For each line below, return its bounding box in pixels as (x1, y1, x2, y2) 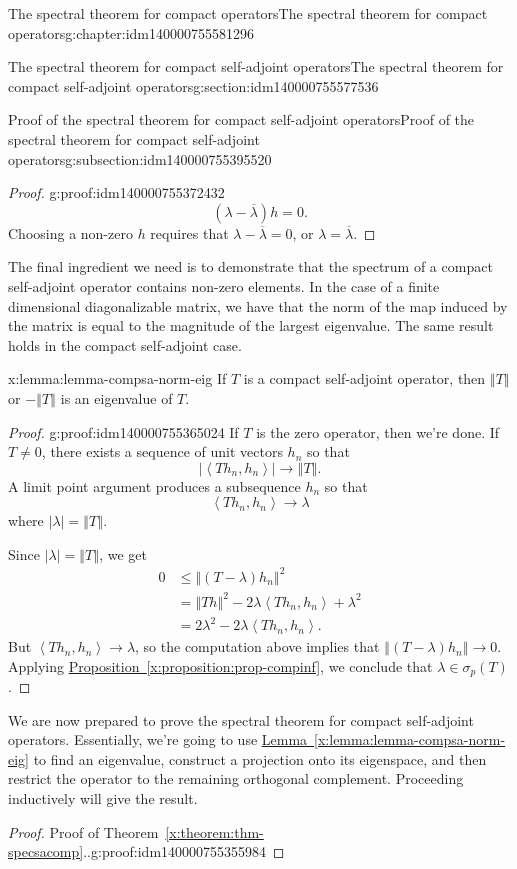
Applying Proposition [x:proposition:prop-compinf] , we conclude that (8, 655, 433, 676)
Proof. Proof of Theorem (8, 821, 159, 842)
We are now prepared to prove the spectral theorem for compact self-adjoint (8, 709, 474, 730)
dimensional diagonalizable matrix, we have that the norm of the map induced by (8, 295, 508, 316)
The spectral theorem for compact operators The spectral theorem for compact (8, 3, 488, 23)
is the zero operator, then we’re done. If (256, 421, 500, 442)
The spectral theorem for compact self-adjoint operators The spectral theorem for (8, 56, 504, 77)
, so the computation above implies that (135, 636, 380, 657)
